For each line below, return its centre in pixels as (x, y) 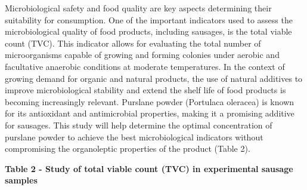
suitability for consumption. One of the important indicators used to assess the (149, 19)
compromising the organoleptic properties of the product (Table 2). (128, 148)
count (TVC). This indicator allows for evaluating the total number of (133, 43)
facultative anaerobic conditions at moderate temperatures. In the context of (145, 66)
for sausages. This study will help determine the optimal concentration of (139, 125)
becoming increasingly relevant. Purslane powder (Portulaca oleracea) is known (150, 101)
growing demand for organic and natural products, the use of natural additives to (154, 78)
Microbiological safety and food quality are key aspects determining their (138, 8)
